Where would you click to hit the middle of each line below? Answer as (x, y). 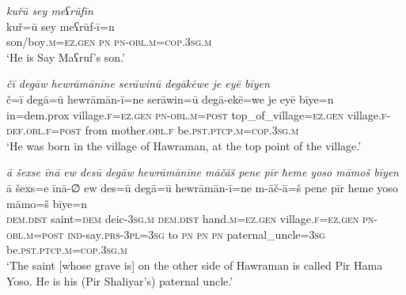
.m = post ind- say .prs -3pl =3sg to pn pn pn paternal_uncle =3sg (174, 234)
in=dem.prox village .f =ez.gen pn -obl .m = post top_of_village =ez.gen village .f (197, 114)
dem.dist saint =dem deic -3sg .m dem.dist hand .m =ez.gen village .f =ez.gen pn (190, 219)
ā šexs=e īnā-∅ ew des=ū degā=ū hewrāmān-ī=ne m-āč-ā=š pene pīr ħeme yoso (202, 187)
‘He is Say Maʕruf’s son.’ (66, 57)
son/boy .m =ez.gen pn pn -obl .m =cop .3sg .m (109, 42)
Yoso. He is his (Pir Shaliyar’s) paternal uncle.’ (120, 280)
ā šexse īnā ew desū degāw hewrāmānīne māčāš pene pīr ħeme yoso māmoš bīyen (203, 172)
